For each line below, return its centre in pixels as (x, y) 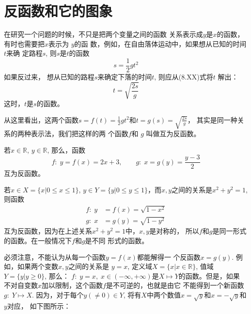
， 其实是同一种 (212, 119)
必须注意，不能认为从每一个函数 (55, 257)
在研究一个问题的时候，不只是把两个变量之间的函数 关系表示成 (103, 34)
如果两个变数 (38, 266)
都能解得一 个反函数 (169, 257)
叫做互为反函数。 (173, 133)
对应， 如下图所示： (39, 306)
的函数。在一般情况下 (38, 240)
